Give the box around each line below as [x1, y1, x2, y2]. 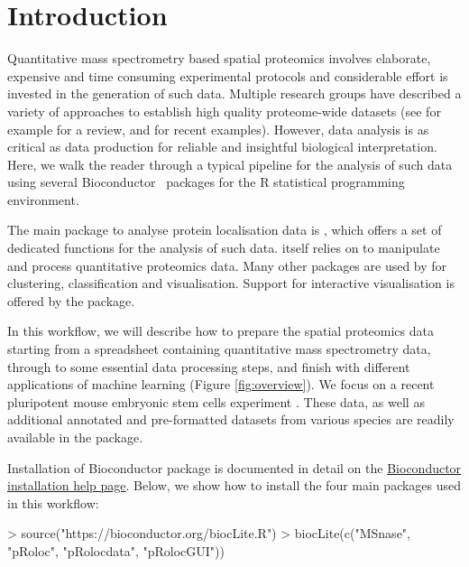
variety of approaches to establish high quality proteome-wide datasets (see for [7, 101, 441, 120]
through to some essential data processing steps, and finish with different [7, 357, 410, 376]
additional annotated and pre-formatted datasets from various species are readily [7, 410, 455, 429]
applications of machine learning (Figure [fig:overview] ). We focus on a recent [7, 375, 435, 394]
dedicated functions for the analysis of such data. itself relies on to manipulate [7, 238, 440, 257]
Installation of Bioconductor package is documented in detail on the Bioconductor [7, 458, 462, 477]
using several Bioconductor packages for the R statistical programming [7, 172, 405, 191]
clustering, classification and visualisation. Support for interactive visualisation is [7, 274, 455, 293]
